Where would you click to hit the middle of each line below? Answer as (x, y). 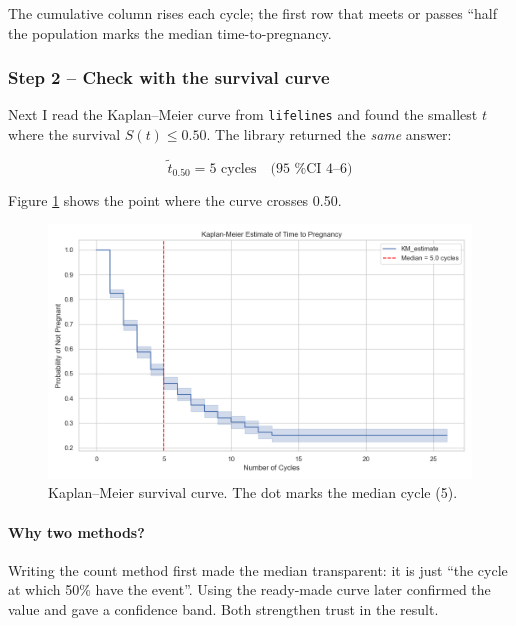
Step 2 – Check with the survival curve (169, 77)
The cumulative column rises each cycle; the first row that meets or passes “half (253, 13)
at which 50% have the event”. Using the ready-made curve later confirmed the (249, 589)
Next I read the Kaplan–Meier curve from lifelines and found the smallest (243, 114)
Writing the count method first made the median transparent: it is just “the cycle (258, 569)
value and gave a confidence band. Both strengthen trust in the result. (223, 609)
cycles (239, 168)
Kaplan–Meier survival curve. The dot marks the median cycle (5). (253, 492)
